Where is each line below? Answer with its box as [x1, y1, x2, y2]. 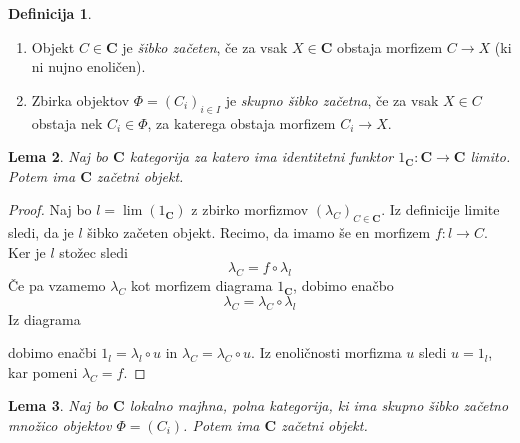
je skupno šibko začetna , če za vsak [225, 89, 439, 110]
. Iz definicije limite [381, 199, 500, 220]
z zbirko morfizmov [191, 199, 309, 220]
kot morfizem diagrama [130, 275, 273, 296]
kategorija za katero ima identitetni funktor [129, 146, 394, 167]
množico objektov [8, 414, 112, 435]
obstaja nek [31, 112, 103, 133]
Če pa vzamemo [8, 275, 106, 296]
